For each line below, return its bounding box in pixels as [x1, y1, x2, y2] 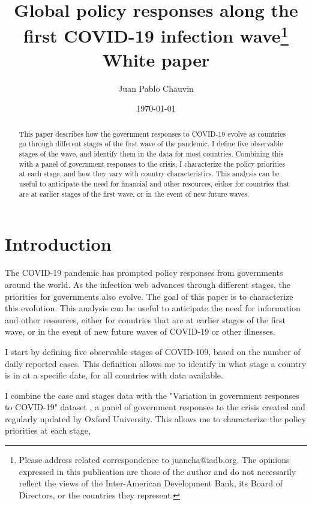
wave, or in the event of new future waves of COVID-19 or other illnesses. [5, 325, 275, 338]
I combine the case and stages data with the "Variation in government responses [5, 389, 299, 401]
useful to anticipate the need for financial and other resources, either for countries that [19, 179, 290, 189]
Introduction [5, 232, 112, 256]
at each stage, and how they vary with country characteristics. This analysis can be [19, 169, 280, 179]
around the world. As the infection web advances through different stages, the [5, 278, 291, 290]
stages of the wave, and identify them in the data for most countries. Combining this [19, 149, 284, 159]
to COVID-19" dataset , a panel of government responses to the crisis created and [5, 401, 305, 413]
